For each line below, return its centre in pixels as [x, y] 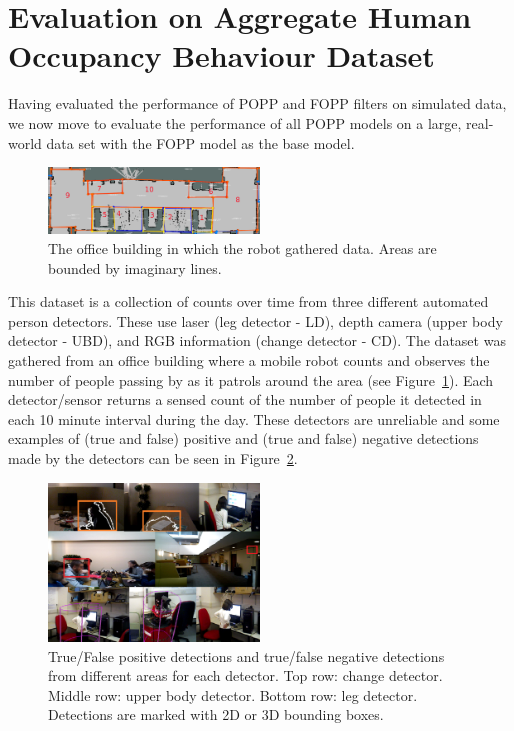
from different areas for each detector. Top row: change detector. [245, 675]
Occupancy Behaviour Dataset [221, 55]
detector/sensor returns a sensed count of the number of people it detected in [245, 399]
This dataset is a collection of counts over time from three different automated [248, 301]
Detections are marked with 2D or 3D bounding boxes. [216, 714]
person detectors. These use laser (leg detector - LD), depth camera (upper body [255, 320]
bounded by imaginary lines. [135, 267]
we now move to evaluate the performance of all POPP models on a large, [235, 122]
